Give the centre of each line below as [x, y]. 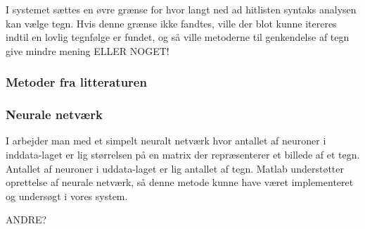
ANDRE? [26, 219]
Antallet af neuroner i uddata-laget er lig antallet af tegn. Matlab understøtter [175, 168]
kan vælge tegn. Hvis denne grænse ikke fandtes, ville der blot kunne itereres [171, 23]
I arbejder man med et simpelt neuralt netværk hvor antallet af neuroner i [166, 141]
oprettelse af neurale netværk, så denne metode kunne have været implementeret [180, 182]
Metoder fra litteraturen [76, 82]
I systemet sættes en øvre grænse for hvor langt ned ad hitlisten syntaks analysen [181, 9]
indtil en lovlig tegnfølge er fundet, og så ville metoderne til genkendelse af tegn [178, 37]
